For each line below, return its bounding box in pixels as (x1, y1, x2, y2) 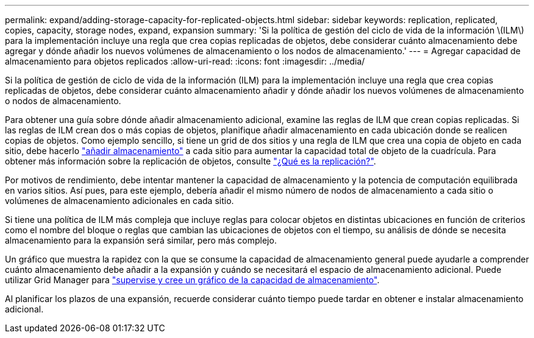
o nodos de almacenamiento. (5, 96, 121, 106)
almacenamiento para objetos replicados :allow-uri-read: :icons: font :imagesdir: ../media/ (5, 56, 365, 66)
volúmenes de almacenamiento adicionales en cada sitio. (5, 195, 234, 206)
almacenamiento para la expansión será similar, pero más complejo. (5, 235, 277, 245)
